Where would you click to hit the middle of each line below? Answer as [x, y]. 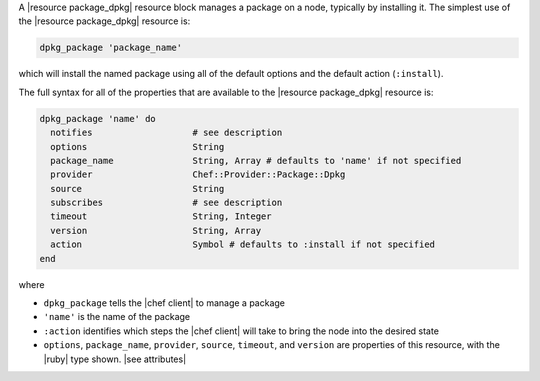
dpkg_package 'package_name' [111, 48]
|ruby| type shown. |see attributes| [115, 359]
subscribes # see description [166, 203]
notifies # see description [166, 133]
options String [137, 146]
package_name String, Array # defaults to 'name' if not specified [256, 160]
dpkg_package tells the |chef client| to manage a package [164, 303]
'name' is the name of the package [117, 317]
